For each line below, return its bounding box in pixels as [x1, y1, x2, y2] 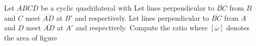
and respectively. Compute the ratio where [76, 22, 208, 33]
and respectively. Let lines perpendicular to [75, 12, 209, 23]
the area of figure [4, 32, 57, 42]
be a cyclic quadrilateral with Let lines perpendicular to [41, 3, 214, 13]
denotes [226, 22, 250, 33]
